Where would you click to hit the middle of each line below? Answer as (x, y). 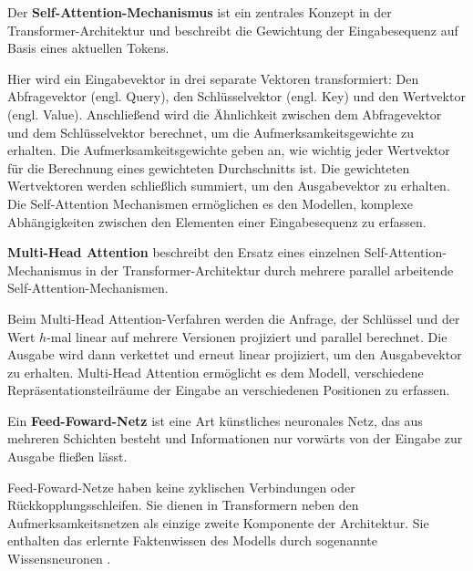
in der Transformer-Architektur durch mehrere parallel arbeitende (270, 270)
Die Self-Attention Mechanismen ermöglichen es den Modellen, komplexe (210, 203)
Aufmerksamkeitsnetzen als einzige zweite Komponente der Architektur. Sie (218, 522)
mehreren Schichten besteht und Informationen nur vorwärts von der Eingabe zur (235, 438)
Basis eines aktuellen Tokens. (88, 48)
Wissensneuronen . (59, 559)
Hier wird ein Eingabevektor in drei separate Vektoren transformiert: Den (213, 78)
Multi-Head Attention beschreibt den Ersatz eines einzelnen (184, 252)
